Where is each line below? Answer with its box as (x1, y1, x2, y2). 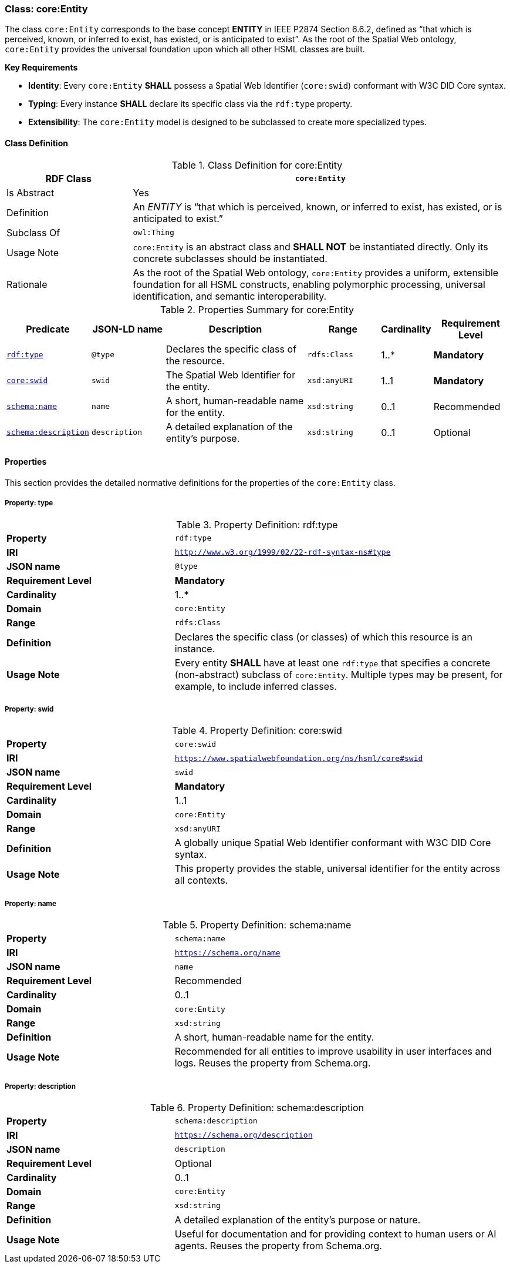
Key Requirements (5, 62, 78, 73)
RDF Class (45, 172, 92, 185)
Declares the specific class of (166, 343, 296, 355)
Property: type (5, 499, 53, 508)
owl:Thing (133, 228, 174, 237)
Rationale (6, 278, 48, 290)
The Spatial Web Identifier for (166, 368, 296, 381)
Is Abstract (6, 186, 55, 199)
